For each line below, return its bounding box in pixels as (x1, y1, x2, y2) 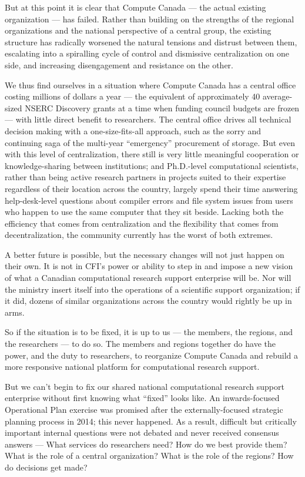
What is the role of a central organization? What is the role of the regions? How (5, 449, 294, 462)
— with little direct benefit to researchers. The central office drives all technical (5, 113, 291, 125)
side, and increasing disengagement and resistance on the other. (5, 58, 233, 71)
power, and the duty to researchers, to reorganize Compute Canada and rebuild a (5, 349, 298, 361)
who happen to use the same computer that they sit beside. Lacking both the (5, 206, 284, 218)
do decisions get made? (5, 461, 88, 473)
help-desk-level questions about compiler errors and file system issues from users (5, 194, 293, 206)
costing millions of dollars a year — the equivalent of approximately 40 (5, 90, 260, 102)
